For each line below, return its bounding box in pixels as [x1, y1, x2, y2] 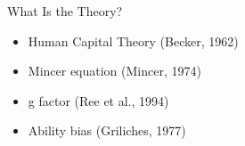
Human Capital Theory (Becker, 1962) [28, 31, 239, 50]
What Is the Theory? [7, 2, 123, 20]
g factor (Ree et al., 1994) [28, 91, 169, 109]
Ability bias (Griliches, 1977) [28, 121, 186, 140]
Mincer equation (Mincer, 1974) [28, 61, 201, 80]
